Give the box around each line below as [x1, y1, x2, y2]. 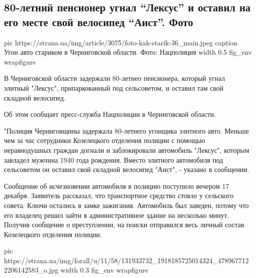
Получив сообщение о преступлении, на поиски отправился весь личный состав [4, 219, 244, 230]
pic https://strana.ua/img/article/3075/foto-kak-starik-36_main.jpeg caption [4, 37, 238, 47]
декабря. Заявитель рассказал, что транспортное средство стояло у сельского [4, 190, 234, 201]
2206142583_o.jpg [4, 265, 59, 275]
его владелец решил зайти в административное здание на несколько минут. [4, 209, 229, 220]
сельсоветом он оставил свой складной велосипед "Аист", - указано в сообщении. [4, 164, 250, 174]
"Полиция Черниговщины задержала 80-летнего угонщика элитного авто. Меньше [4, 125, 249, 136]
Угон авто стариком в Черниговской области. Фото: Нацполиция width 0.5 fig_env [4, 47, 252, 57]
